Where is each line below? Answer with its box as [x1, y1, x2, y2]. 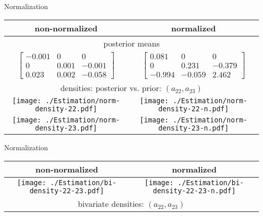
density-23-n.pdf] [158, 124, 229, 133]
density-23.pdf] [35, 124, 98, 133]
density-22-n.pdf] [158, 105, 229, 113]
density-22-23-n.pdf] [153, 186, 236, 195]
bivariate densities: [77, 197, 144, 209]
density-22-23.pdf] [29, 186, 104, 195]
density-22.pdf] [35, 105, 98, 113]
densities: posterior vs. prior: [60, 82, 162, 94]
